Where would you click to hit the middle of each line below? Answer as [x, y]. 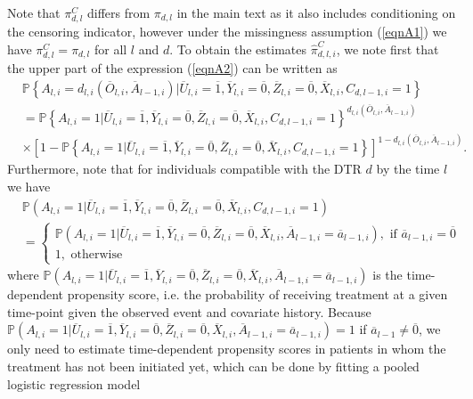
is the [387, 275]
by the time [408, 169]
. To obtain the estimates [238, 49]
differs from [119, 12]
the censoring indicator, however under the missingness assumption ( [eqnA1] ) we [227, 32]
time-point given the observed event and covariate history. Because [189, 311]
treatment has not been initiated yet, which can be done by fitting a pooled [213, 366]
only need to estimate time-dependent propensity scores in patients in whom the [227, 349]
